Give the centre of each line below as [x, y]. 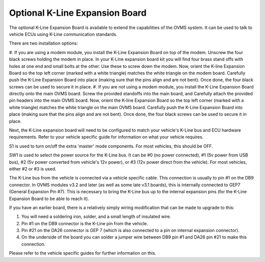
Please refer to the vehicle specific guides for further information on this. [83, 253]
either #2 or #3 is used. [33, 169]
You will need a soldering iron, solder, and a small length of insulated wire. [96, 217]
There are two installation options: [43, 43]
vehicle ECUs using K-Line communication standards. [63, 34]
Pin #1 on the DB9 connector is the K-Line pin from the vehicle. [85, 223]
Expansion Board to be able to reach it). [49, 199]
